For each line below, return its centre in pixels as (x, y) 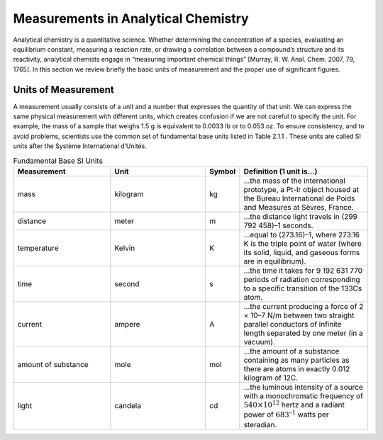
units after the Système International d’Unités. (80, 146)
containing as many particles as (297, 360)
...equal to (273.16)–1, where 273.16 (302, 235)
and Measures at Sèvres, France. (299, 207)
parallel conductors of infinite (293, 324)
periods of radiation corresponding (302, 279)
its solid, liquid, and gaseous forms (302, 252)
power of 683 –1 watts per (286, 414)
